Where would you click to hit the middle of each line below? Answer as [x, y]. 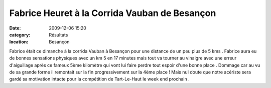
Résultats [58, 34]
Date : [15, 28]
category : [20, 34]
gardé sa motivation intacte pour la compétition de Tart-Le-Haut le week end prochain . [100, 79]
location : [19, 42]
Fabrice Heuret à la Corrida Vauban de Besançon [113, 13]
